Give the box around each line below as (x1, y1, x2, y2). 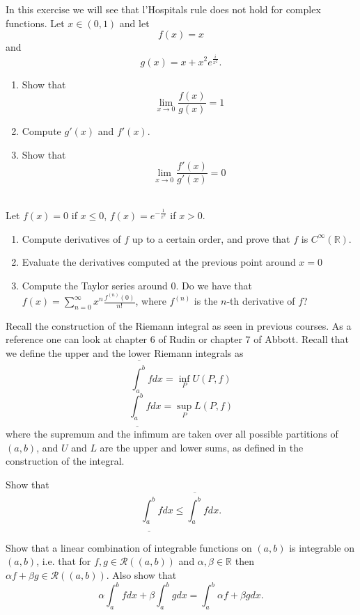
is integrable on (289, 540, 354, 554)
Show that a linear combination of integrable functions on (6, 540, 252, 554)
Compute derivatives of (22, 231, 121, 246)
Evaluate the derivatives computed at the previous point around (22, 255, 296, 269)
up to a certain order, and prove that (132, 231, 290, 246)
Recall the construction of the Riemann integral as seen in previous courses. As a (6, 318, 352, 333)
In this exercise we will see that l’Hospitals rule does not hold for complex (6, 2, 321, 16)
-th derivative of (226, 294, 295, 308)
